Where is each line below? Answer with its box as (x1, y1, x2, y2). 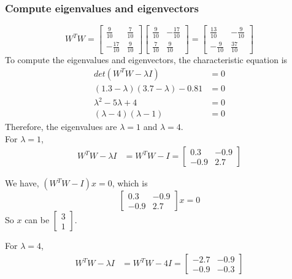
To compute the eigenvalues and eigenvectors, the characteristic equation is (5, 53, 288, 66)
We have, (5, 177, 39, 189)
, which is (112, 177, 148, 189)
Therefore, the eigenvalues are (5, 120, 117, 133)
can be (25, 213, 50, 226)
